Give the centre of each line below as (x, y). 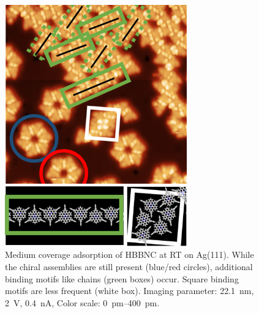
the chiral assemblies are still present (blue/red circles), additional (129, 266)
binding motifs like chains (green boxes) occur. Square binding (122, 278)
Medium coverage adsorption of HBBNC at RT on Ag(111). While (129, 255)
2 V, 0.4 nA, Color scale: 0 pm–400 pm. (82, 302)
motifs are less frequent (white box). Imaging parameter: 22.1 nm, (129, 291)
